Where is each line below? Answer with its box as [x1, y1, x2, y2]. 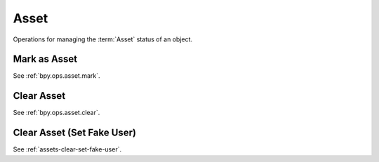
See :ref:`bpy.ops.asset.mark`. [13, 72, 101, 80]
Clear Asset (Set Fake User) [13, 127, 137, 139]
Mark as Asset [13, 53, 77, 65]
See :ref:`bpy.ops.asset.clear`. [13, 109, 100, 117]
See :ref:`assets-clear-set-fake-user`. [13, 145, 122, 154]
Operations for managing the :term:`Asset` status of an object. [13, 35, 193, 43]
